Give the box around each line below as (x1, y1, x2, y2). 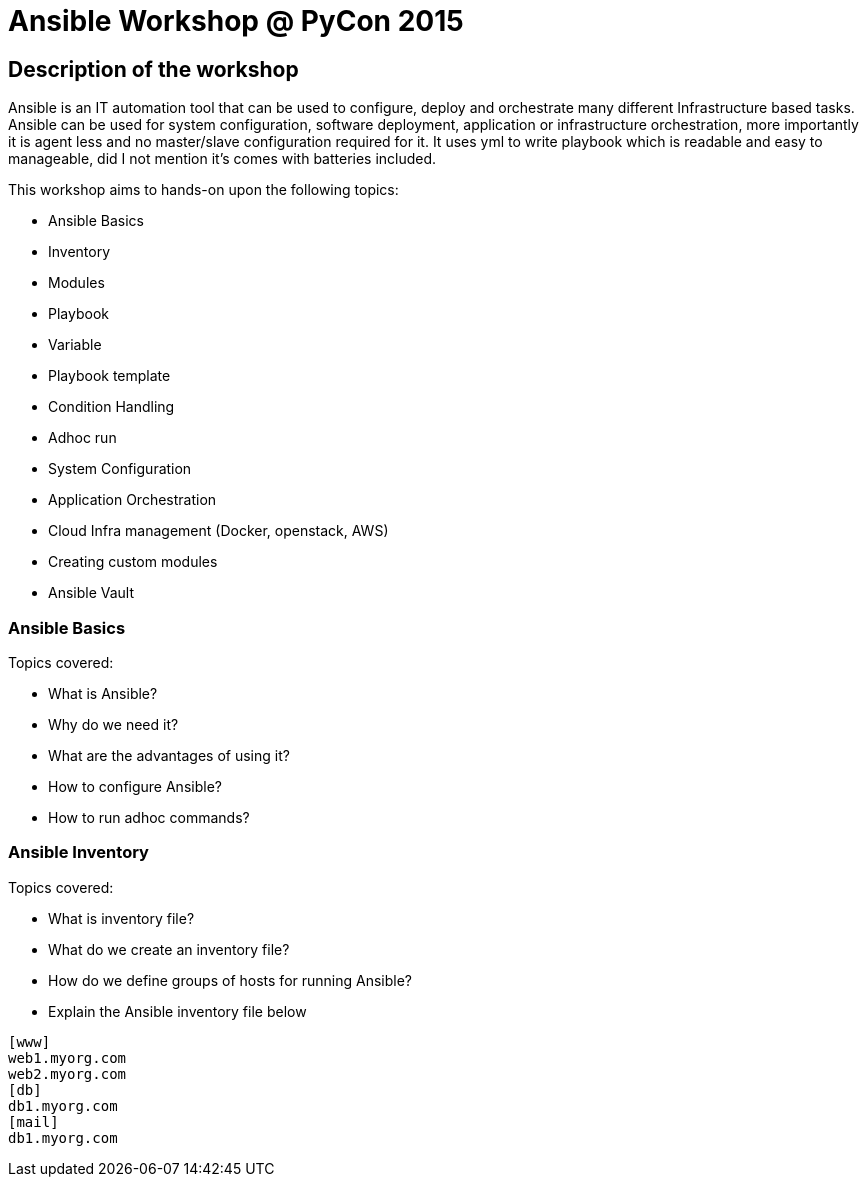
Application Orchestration (48, 491, 217, 509)
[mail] (8, 1113, 59, 1130)
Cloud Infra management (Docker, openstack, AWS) (48, 522, 389, 540)
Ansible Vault (48, 584, 135, 602)
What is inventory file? (48, 909, 195, 927)
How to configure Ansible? (48, 777, 222, 795)
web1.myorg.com (8, 1049, 127, 1066)
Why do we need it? (48, 715, 179, 733)
